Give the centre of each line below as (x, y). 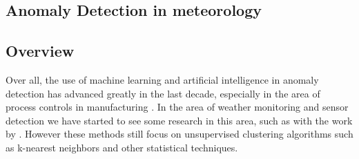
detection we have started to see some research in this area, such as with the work (179, 120)
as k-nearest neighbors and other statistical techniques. (122, 147)
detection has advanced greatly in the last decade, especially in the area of (163, 93)
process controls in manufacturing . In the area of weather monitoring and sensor (177, 107)
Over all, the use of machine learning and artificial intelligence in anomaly (162, 79)
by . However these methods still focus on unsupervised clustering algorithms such (179, 134)
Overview (40, 51)
